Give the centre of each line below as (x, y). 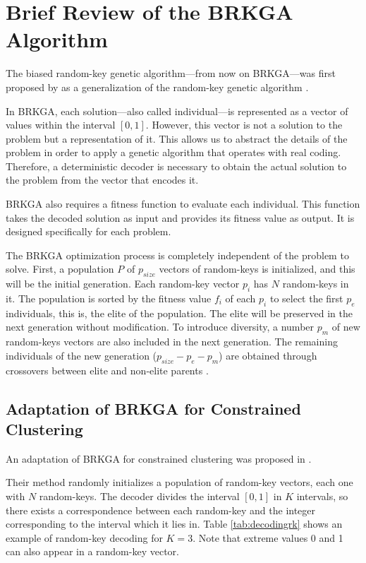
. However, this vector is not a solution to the (244, 125)
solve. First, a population (60, 269)
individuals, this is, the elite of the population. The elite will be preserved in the (179, 313)
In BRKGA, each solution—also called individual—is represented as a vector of (177, 111)
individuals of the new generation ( (81, 355)
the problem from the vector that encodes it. (102, 180)
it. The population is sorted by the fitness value (109, 298)
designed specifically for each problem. (89, 231)
